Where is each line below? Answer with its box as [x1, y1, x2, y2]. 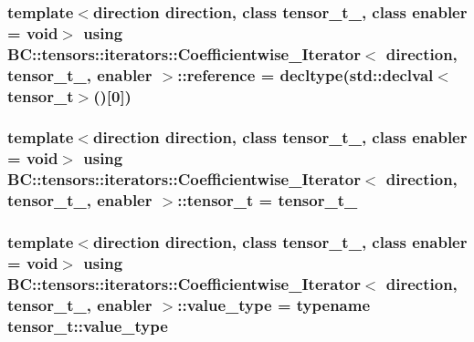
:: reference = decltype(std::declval [177, 63, 434, 86]
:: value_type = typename [177, 293, 371, 316]
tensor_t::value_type [7, 314, 168, 337]
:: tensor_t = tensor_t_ [177, 189, 358, 212]
